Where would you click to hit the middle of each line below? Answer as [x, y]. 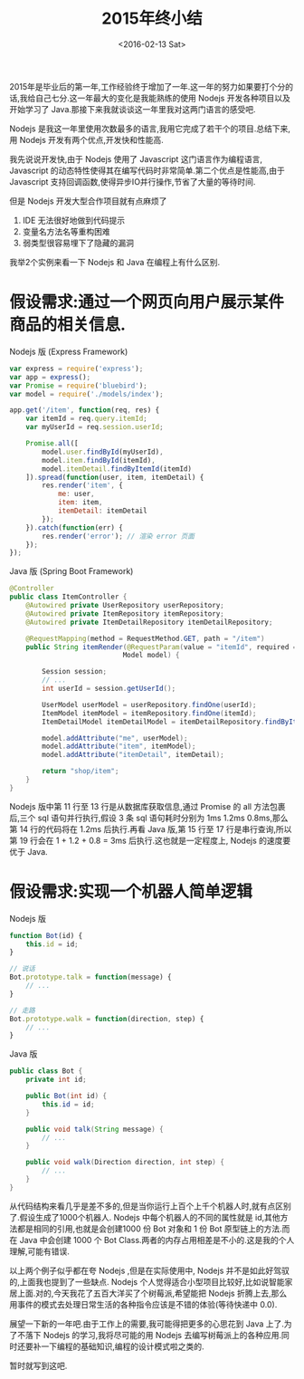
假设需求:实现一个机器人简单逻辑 [131, 891]
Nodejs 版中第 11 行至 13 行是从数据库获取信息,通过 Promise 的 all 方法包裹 [147, 806]
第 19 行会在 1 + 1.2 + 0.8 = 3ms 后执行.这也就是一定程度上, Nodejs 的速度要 [150, 840]
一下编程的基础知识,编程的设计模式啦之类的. [123, 1346]
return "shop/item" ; [81, 771]
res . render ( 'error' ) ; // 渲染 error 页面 [118, 536]
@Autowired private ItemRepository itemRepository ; [125, 613]
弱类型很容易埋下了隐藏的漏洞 [78, 243]
